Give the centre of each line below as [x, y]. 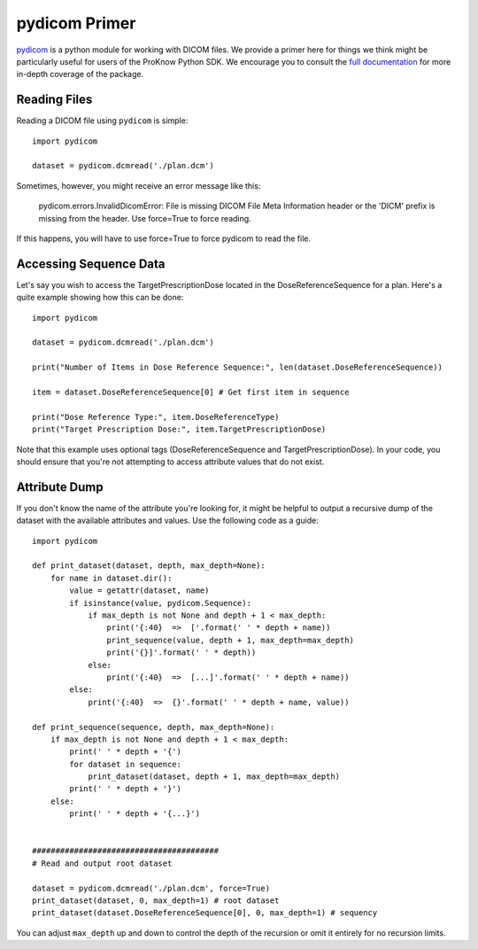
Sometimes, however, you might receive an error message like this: [139, 185]
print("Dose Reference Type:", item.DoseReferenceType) [156, 417]
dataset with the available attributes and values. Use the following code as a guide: [167, 521]
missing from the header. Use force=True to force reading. [145, 218]
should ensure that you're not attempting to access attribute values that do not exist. [170, 462]
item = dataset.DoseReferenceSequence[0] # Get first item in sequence [191, 392]
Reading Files [54, 100]
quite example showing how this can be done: [100, 298]
